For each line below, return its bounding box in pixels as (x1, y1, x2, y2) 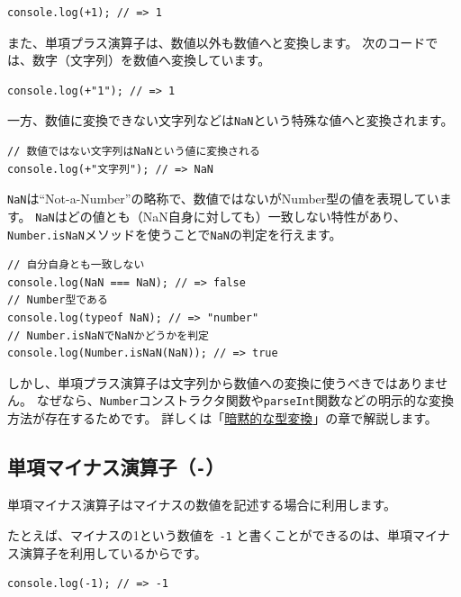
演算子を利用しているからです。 (19, 543, 207, 562)
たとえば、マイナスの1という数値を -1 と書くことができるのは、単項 (7, 525, 413, 544)
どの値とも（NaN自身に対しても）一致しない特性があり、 (67, 206, 407, 225)
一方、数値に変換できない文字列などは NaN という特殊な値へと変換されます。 (7, 111, 454, 130)
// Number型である (7, 294, 108, 307)
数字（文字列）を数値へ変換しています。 (32, 50, 271, 69)
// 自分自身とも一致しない (7, 258, 145, 272)
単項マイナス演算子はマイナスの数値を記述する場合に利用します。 (7, 495, 397, 514)
